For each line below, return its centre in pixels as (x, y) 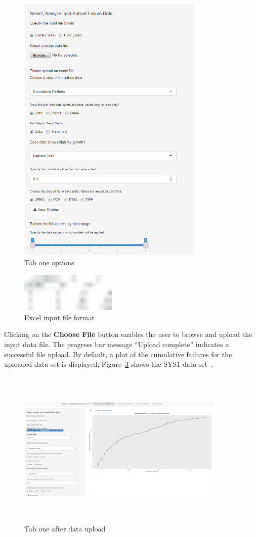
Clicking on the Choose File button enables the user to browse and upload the (128, 334)
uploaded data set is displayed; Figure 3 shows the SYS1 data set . (109, 364)
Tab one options (49, 262)
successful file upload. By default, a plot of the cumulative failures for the (118, 354)
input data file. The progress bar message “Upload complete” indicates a (117, 344)
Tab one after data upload (65, 529)
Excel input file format (59, 317)
